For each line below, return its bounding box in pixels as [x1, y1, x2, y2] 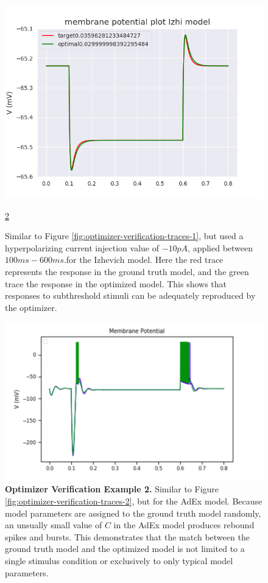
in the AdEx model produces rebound [113, 518, 255, 531]
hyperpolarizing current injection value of [5, 241, 159, 254]
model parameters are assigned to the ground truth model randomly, [5, 506, 261, 519]
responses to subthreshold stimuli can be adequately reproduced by [5, 289, 256, 302]
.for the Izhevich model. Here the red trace [63, 253, 224, 266]
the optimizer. [5, 301, 57, 313]
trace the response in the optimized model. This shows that [5, 277, 227, 290]
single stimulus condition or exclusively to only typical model [5, 554, 233, 567]
